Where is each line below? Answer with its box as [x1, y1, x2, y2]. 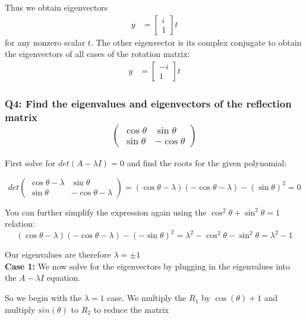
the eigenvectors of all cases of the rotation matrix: [5, 47, 190, 60]
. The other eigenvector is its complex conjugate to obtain [90, 36, 302, 48]
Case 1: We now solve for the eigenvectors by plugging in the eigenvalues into [5, 259, 290, 272]
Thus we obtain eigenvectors [5, 1, 108, 13]
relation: [5, 217, 35, 230]
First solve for [5, 156, 56, 169]
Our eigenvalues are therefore [5, 248, 111, 261]
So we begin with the [5, 292, 82, 304]
